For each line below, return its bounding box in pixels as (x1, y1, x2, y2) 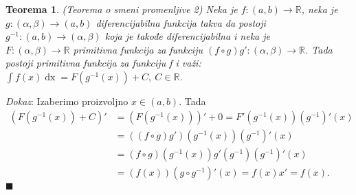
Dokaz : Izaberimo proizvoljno (5, 93, 129, 108)
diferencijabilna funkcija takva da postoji (96, 15, 266, 30)
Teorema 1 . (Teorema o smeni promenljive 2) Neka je (5, 2, 238, 16)
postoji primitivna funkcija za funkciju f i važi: (5, 56, 201, 70)
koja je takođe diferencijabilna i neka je (104, 29, 271, 43)
